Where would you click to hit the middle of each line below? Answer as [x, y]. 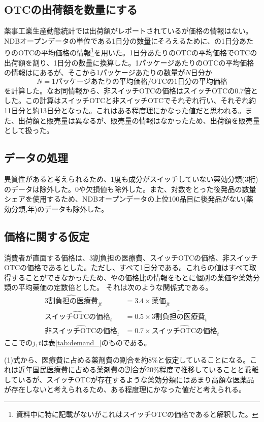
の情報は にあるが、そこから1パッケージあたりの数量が [95, 72]
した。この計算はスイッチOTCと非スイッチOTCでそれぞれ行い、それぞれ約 [130, 100]
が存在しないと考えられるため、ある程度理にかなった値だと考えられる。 [125, 389]
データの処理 [36, 158]
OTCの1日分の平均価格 [189, 82]
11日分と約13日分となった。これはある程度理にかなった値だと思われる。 [125, 110]
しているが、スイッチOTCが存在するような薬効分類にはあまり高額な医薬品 [129, 379]
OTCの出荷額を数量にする [71, 9]
